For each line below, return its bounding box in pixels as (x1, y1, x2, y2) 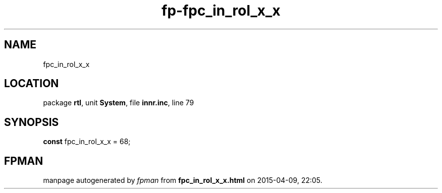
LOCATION (4, 77, 59, 90)
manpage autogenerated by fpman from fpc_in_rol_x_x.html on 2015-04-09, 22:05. (43, 176, 322, 185)
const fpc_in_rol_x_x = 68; (43, 137, 131, 146)
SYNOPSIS (4, 115, 59, 128)
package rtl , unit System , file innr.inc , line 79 (43, 98, 194, 107)
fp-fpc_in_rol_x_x (161, 2, 281, 19)
